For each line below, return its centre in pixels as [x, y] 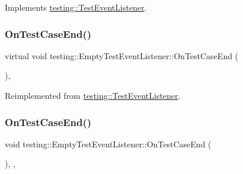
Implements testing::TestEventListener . [76, 7]
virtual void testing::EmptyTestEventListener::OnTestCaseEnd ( [122, 55]
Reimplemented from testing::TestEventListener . [93, 95]
